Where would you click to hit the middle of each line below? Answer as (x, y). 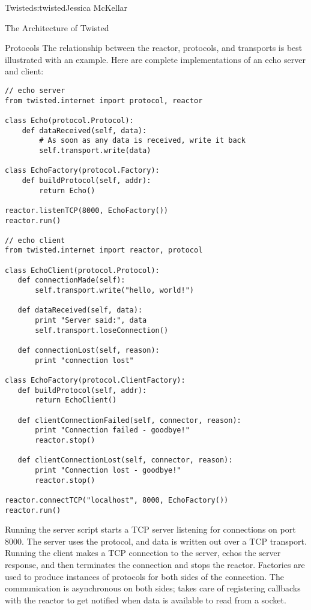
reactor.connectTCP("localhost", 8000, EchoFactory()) (117, 500)
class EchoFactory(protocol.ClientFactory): (95, 380)
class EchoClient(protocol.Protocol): (82, 270)
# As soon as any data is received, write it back (142, 141)
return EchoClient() (76, 400)
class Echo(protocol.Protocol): (69, 120)
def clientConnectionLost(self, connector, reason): (125, 460)
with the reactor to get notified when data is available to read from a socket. (146, 600)
